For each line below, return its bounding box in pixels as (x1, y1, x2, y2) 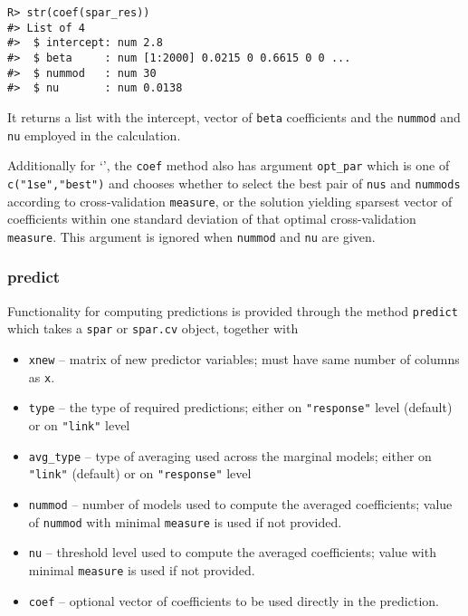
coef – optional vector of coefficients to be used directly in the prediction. (28, 591, 439, 610)
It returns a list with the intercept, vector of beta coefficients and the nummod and (7, 107, 461, 126)
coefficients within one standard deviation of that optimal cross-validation (7, 209, 416, 228)
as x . (28, 367, 55, 386)
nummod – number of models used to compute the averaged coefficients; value (28, 494, 453, 513)
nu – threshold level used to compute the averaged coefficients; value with (28, 543, 436, 562)
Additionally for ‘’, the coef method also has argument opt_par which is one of (7, 156, 450, 175)
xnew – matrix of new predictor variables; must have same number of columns (28, 350, 460, 368)
